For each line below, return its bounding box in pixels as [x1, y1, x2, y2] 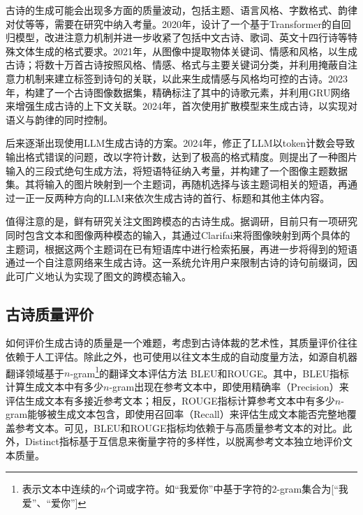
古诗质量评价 [6, 303, 94, 324]
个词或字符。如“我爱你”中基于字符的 [106, 481, 272, 496]
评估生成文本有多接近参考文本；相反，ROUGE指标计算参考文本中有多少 [6, 393, 335, 407]
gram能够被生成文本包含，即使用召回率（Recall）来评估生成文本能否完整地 [6, 407, 347, 421]
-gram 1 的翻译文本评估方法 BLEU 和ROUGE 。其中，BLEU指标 [70, 363, 349, 380]
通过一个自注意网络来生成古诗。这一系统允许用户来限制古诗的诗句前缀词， [6, 255, 348, 270]
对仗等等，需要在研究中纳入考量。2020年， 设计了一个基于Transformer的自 [6, 16, 341, 31]
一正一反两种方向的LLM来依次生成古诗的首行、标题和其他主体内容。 [15, 190, 330, 205]
